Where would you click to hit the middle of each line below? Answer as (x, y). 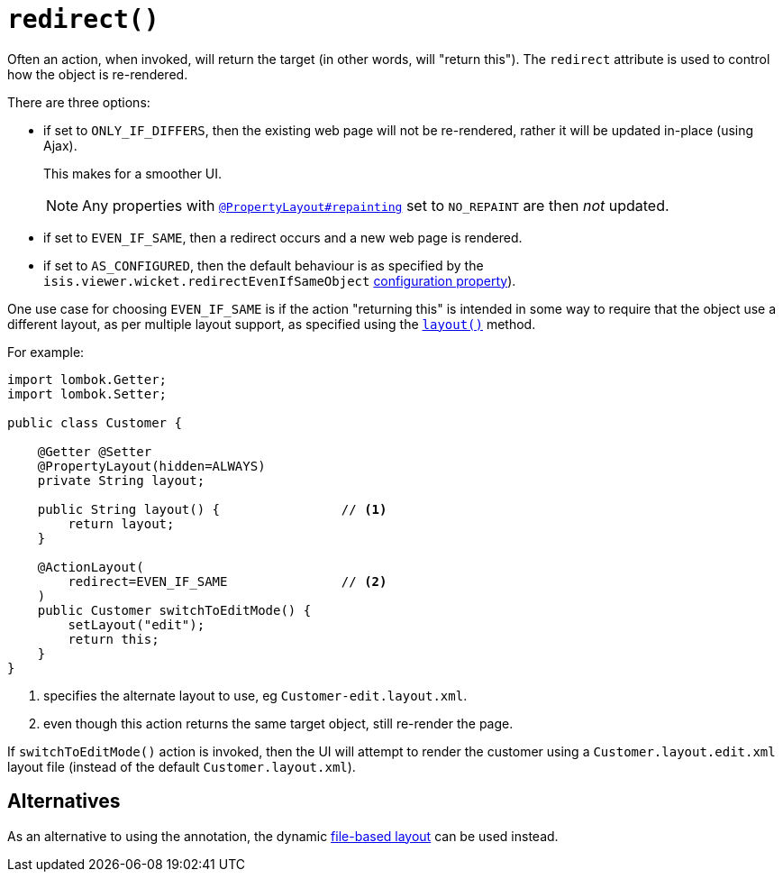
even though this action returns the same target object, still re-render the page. (278, 723)
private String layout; (121, 480)
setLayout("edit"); (137, 624)
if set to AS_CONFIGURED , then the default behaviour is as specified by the (264, 265)
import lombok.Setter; (87, 394)
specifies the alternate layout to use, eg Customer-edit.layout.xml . (255, 695)
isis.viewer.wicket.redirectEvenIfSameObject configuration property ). (280, 280)
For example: (46, 352)
